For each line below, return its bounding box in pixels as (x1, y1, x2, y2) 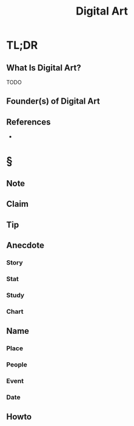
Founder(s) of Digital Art (6, 96, 100, 107)
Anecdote (6, 240, 44, 250)
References (6, 117, 51, 127)
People (6, 360, 27, 368)
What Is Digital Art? (6, 63, 81, 73)
